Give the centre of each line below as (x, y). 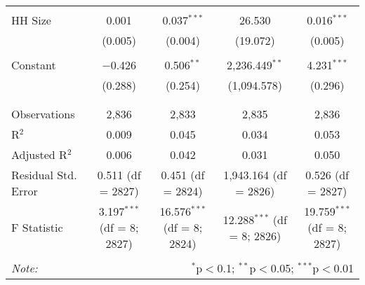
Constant (34, 65)
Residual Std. (44, 175)
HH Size (31, 20)
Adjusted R (39, 154)
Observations (43, 114)
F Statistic (37, 227)
